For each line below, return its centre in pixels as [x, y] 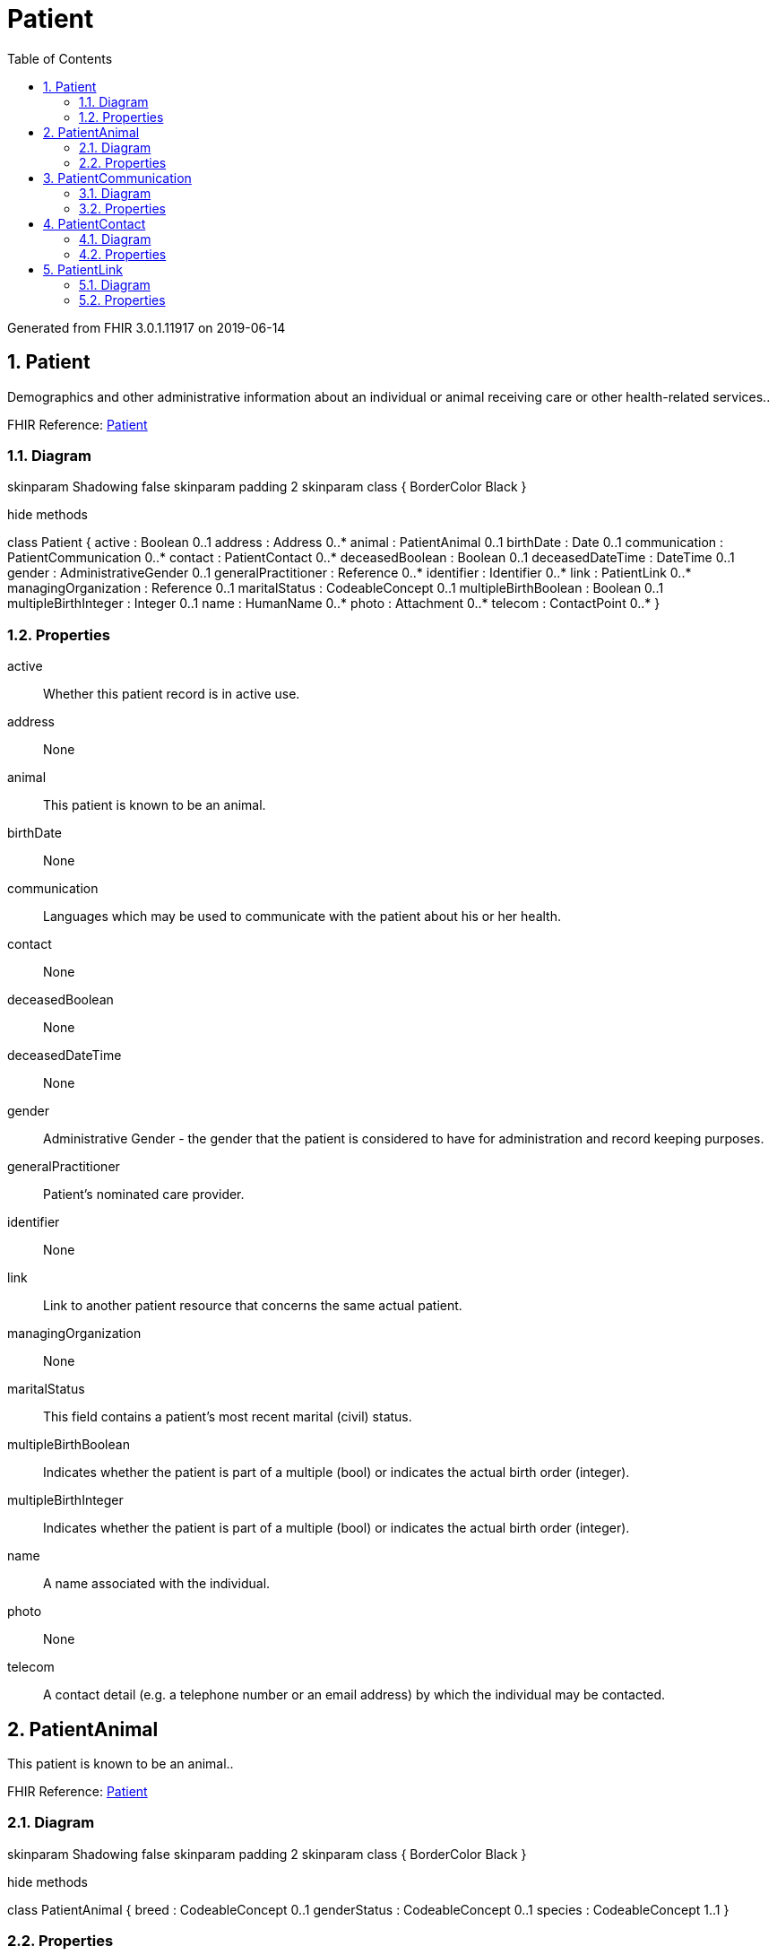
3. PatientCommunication [117, 178]
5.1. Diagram [115, 284]
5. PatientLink [83, 269]
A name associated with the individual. [157, 1584]
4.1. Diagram [115, 239]
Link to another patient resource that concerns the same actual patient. [253, 1306]
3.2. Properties [122, 208]
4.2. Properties [123, 254]
